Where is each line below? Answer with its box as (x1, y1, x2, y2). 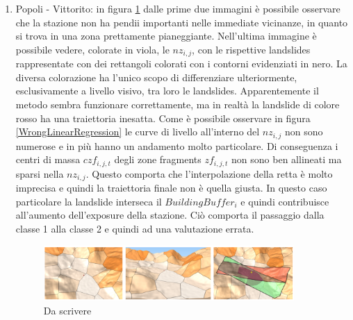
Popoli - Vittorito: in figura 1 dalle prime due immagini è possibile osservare (15, 1, 340, 15)
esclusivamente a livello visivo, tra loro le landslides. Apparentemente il (15, 83, 319, 98)
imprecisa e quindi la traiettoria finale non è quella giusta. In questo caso (15, 180, 327, 195)
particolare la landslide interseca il (15, 194, 162, 208)
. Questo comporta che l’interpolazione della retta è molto (85, 166, 333, 180)
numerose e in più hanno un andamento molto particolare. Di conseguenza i (15, 138, 338, 153)
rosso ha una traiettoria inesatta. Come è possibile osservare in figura (15, 110, 311, 125)
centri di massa (15, 152, 81, 167)
